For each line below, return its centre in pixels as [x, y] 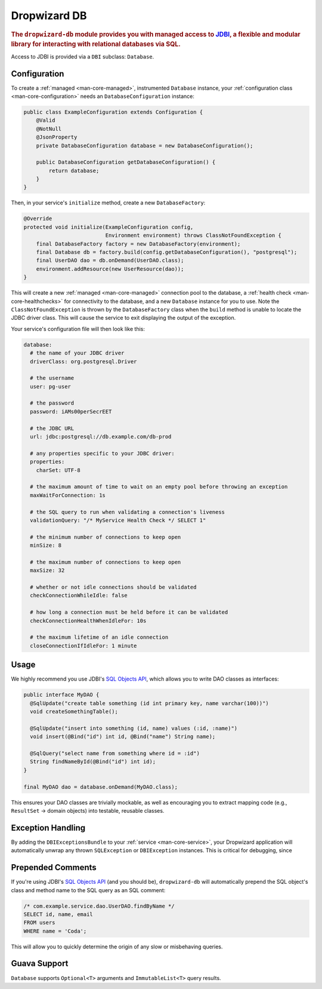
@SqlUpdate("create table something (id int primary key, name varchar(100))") [150, 703]
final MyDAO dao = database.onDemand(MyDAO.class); [101, 787]
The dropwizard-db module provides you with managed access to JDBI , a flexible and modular [156, 34]
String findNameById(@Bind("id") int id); [93, 762]
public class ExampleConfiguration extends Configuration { [113, 112]
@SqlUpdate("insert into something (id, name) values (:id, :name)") [134, 728]
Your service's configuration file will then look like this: [78, 329]
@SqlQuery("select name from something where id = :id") [115, 753]
